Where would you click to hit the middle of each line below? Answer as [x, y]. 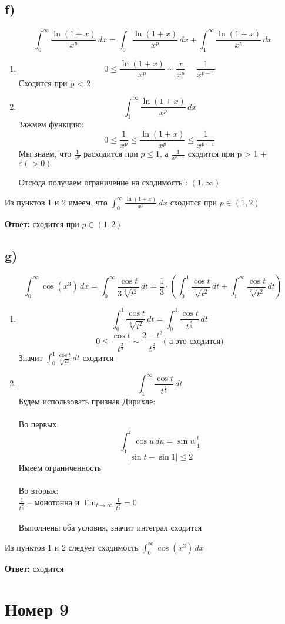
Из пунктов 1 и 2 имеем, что [56, 202]
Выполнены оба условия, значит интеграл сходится [110, 527]
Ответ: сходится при [42, 223]
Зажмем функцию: [51, 124]
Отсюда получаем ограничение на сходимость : [103, 182]
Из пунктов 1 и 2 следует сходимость [72, 547]
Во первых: [39, 424]
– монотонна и [54, 502]
